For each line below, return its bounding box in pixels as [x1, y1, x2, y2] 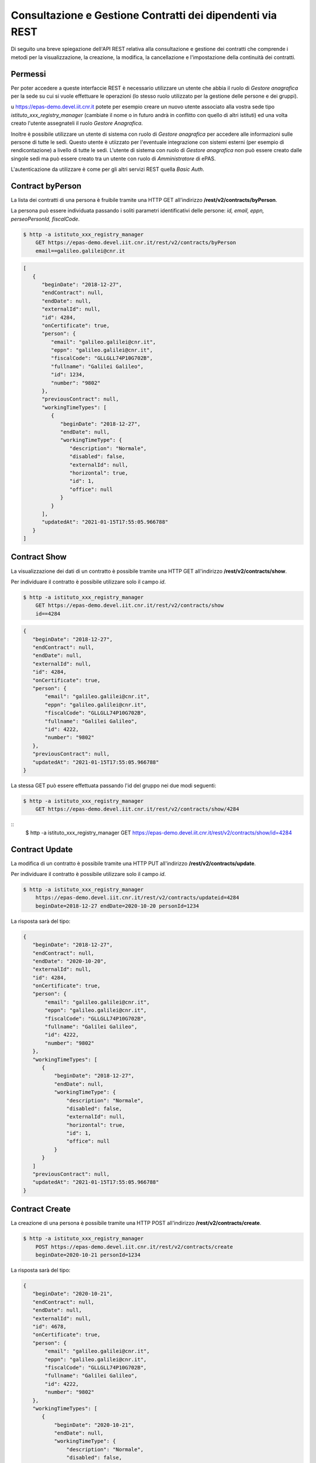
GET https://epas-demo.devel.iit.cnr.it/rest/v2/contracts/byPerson [35, 239, 236, 246]
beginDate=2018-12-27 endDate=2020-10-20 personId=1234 [35, 902, 200, 909]
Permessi [11, 69, 46, 79]
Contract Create [11, 1204, 71, 1214]
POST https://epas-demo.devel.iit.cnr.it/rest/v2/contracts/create [35, 1244, 233, 1250]
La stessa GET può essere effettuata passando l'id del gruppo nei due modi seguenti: [11, 782, 217, 789]
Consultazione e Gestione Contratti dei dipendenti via [11, 9, 277, 22]
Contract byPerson [11, 181, 82, 191]
